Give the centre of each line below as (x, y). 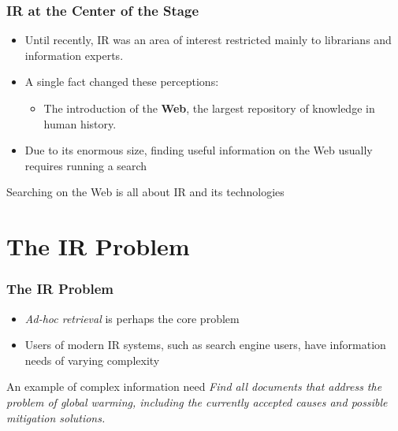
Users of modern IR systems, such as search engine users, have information (205, 345)
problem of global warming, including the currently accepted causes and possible (197, 401)
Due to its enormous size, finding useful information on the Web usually (199, 150)
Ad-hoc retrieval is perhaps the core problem (132, 318)
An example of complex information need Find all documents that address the (194, 386)
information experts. (74, 55)
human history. (80, 123)
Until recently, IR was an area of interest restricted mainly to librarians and (208, 40)
